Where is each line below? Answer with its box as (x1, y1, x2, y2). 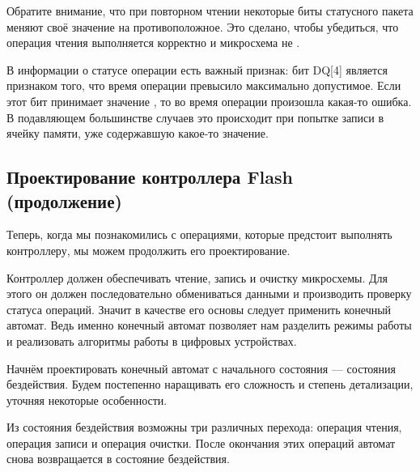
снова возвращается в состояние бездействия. (6, 450, 230, 467)
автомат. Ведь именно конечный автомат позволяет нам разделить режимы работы (6, 317, 412, 334)
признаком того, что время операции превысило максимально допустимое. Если (6, 77, 401, 94)
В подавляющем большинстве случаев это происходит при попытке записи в (6, 108, 384, 125)
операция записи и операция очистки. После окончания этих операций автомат (6, 434, 396, 451)
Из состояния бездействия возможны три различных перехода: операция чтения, (6, 419, 402, 436)
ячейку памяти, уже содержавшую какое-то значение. (6, 125, 269, 142)
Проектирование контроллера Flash (6, 164, 294, 189)
